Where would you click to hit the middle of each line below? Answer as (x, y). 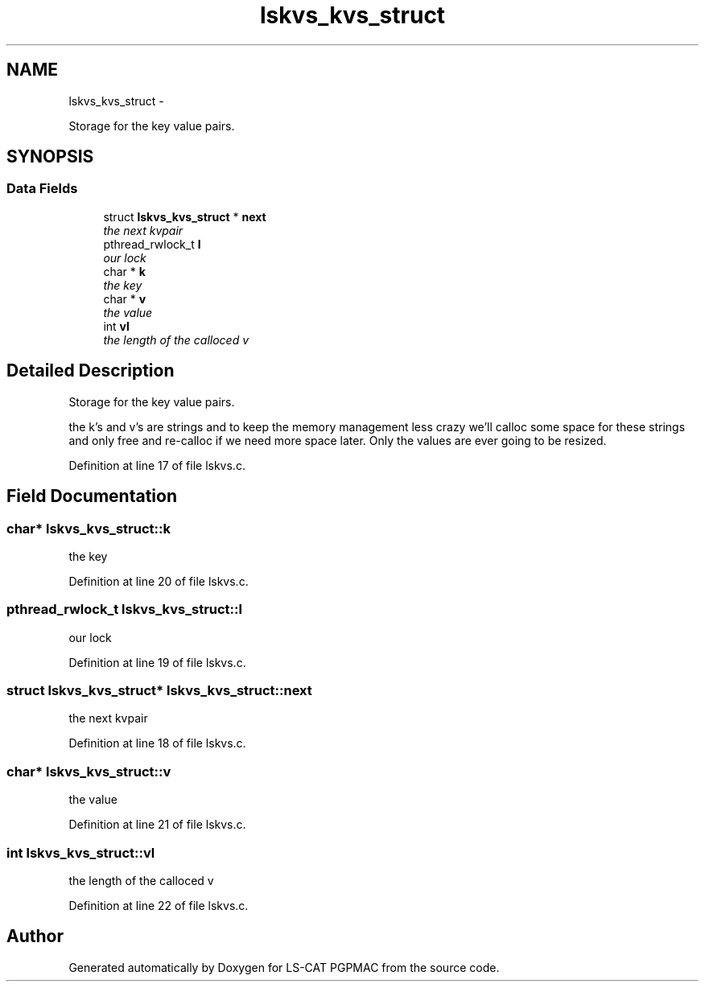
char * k (124, 271)
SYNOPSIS (50, 157)
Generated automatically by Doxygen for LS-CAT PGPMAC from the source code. (284, 967)
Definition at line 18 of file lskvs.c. (157, 743)
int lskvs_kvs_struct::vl (81, 852)
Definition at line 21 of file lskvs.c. (157, 825)
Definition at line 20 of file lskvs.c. (159, 581)
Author (35, 937)
